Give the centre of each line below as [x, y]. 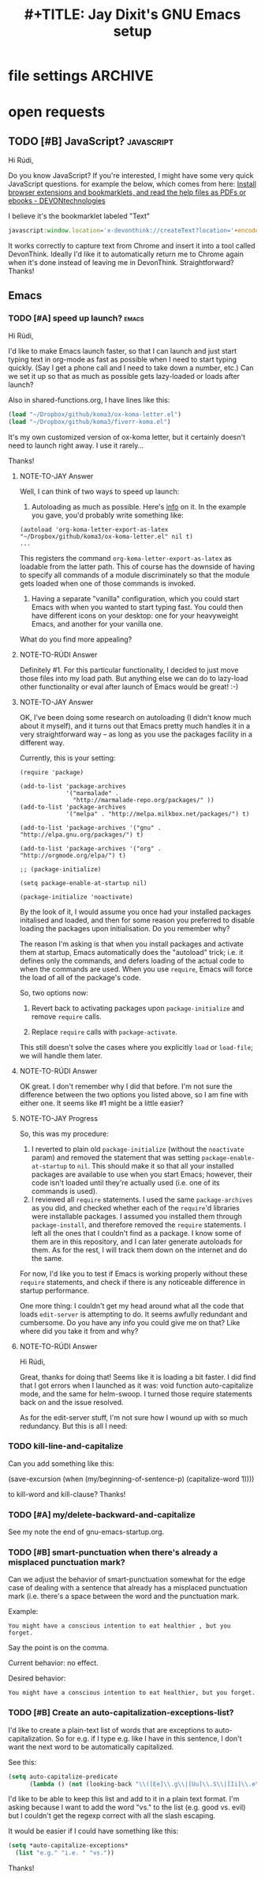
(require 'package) [52, 772]
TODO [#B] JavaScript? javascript [91, 141]
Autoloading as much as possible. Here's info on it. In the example [139, 506]
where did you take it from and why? [79, 1331]
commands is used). [64, 1191]
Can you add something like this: [61, 1463]
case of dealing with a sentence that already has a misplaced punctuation [128, 1588]
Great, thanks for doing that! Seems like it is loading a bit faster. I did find [138, 1377]
